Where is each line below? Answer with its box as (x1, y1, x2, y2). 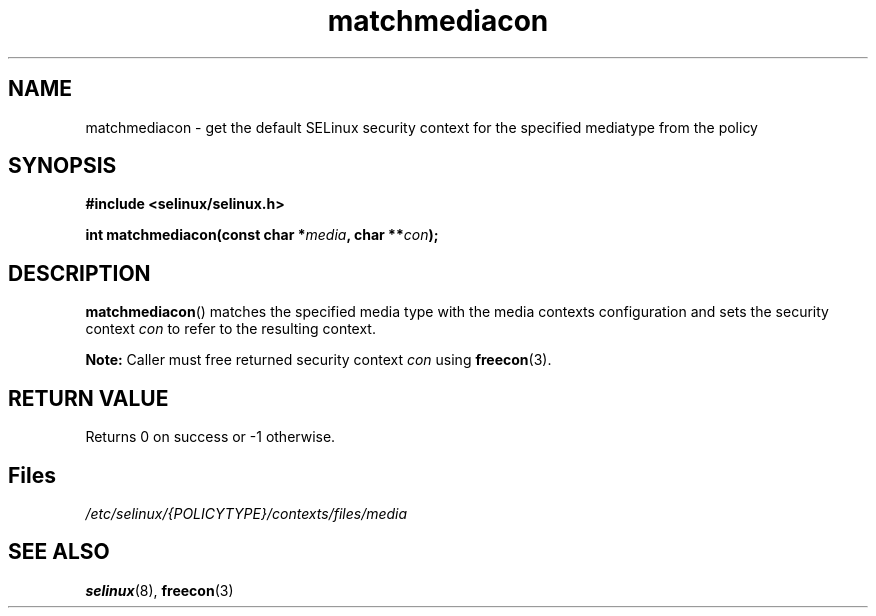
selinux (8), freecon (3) (85, 581, 234, 599)
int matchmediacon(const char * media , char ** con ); (85, 226, 439, 244)
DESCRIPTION (8, 260, 151, 286)
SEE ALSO (8, 539, 110, 565)
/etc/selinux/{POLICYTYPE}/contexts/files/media (85, 504, 408, 522)
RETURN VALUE (8, 385, 169, 411)
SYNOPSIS (8, 153, 117, 179)
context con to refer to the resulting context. (85, 320, 376, 338)
